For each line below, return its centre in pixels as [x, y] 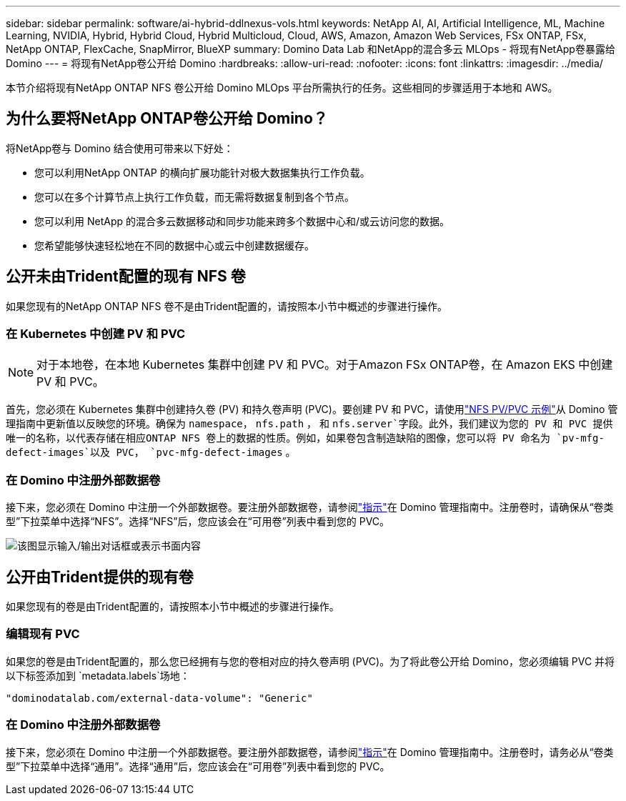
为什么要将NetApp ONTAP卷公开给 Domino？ [167, 119]
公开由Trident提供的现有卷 [100, 577]
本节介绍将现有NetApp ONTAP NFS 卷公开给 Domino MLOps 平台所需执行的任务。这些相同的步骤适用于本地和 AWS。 [282, 88]
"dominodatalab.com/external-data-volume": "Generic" [159, 698]
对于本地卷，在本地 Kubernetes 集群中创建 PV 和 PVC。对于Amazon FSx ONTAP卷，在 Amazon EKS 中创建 [325, 365]
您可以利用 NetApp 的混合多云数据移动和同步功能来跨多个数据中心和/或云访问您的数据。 [242, 221]
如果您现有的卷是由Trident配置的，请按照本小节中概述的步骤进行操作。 [173, 607]
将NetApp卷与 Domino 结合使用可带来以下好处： [120, 148]
